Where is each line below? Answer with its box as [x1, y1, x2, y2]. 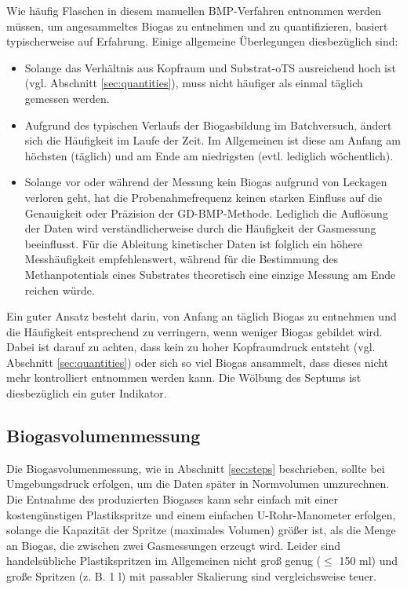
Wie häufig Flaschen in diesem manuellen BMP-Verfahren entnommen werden [6, 2, 382, 18]
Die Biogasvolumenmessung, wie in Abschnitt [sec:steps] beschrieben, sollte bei [6, 460, 385, 476]
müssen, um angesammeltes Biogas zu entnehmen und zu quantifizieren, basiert [6, 17, 388, 34]
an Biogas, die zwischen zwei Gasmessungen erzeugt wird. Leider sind [6, 537, 341, 553]
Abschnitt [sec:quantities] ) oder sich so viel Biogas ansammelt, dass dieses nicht [6, 354, 389, 370]
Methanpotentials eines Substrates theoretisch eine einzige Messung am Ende [24, 266, 396, 282]
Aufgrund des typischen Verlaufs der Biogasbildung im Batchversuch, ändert [24, 116, 392, 133]
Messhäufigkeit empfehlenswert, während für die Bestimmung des [24, 251, 339, 267]
